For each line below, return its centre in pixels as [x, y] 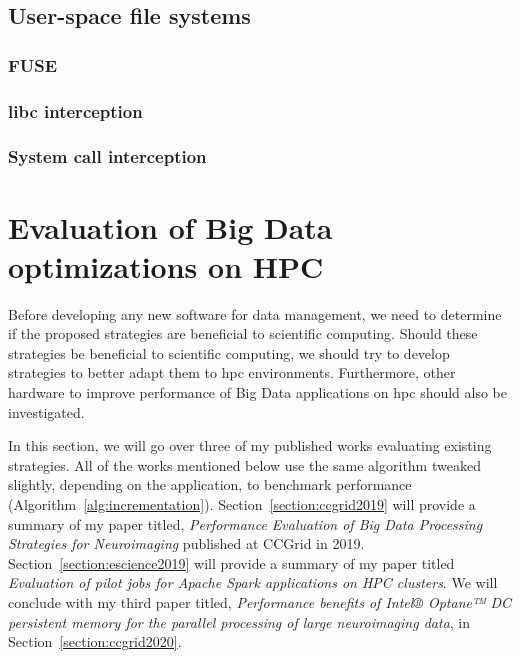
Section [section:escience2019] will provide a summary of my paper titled [231, 562]
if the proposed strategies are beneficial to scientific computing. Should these [243, 333]
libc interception [75, 110]
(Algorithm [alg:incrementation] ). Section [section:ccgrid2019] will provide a [242, 503]
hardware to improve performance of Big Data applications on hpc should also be [258, 392]
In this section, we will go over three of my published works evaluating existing [250, 445]
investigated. [46, 411]
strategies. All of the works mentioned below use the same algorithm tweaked [244, 464]
